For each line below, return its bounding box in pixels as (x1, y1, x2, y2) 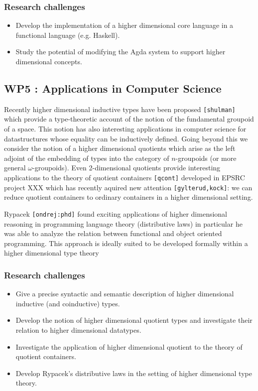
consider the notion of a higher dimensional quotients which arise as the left (4, 143, 236, 153)
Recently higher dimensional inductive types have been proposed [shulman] (4, 104, 236, 114)
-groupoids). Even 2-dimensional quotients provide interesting (32, 162, 221, 173)
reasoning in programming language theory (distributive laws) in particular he (4, 218, 243, 229)
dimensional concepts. (15, 56, 82, 66)
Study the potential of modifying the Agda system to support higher (15, 46, 226, 57)
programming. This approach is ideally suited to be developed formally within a (4, 238, 248, 248)
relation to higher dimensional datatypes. (15, 324, 141, 335)
